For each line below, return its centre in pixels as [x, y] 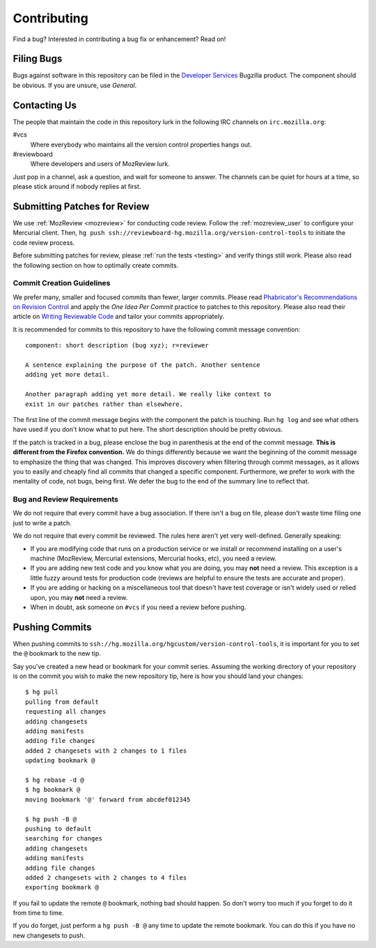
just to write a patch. [42, 522]
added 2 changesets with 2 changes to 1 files [106, 751]
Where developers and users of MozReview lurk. [100, 164]
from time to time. [38, 913]
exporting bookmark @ [62, 887]
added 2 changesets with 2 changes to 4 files [106, 878]
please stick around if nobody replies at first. [77, 187]
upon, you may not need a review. [79, 597]
